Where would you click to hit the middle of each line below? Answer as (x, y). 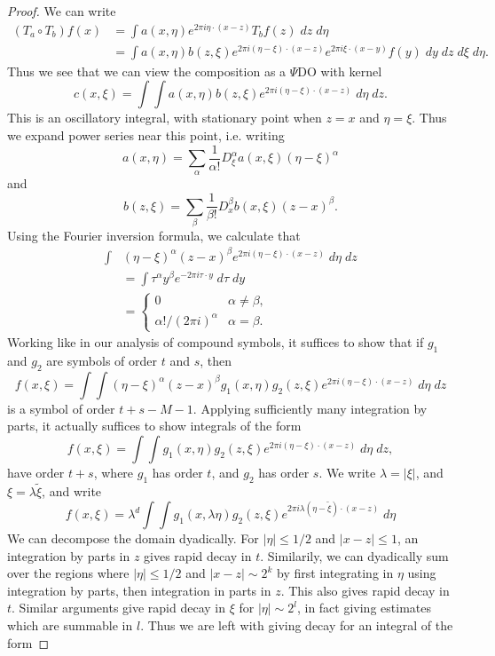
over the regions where (68, 573)
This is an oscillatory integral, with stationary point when (165, 118)
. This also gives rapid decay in (365, 590)
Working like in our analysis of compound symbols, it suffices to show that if (216, 342)
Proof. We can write (62, 11)
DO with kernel (340, 71)
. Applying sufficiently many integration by (310, 408)
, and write (72, 490)
